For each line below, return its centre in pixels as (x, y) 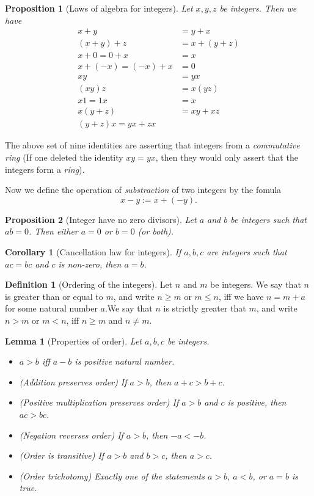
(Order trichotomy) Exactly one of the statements (112, 476)
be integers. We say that (256, 284)
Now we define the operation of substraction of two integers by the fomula (143, 190)
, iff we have (241, 296)
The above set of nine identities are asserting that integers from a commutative (152, 145)
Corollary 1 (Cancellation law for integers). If (93, 252)
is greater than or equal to (54, 296)
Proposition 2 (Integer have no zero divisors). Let (101, 219)
